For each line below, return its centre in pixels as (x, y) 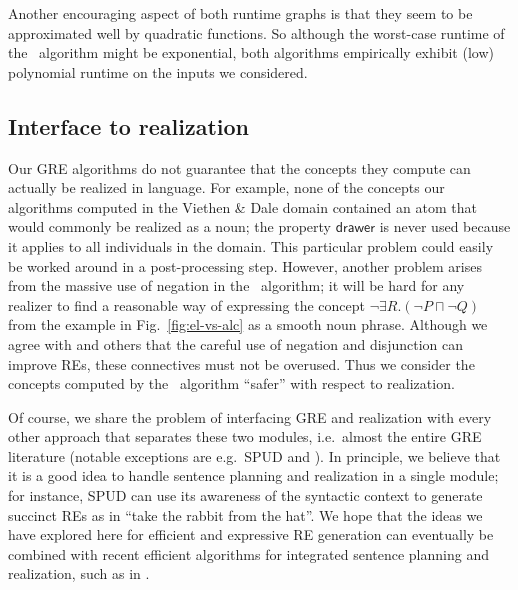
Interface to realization (128, 125)
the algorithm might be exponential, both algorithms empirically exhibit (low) (251, 52)
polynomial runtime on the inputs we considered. (158, 71)
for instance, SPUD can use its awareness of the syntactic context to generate (245, 495)
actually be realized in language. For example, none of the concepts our (226, 187)
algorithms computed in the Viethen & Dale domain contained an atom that (242, 206)
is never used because (445, 226)
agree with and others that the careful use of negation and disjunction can (235, 343)
